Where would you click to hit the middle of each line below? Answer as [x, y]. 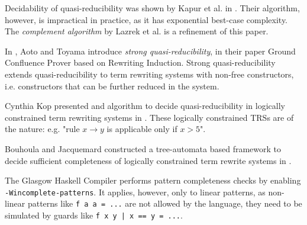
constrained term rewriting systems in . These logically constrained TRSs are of [149, 117]
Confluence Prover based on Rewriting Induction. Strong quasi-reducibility [140, 62]
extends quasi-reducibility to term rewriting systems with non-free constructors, [149, 74]
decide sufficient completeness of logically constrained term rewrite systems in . [148, 160]
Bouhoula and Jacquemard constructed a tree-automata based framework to [143, 148]
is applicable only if [142, 129]
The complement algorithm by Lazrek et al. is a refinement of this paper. [137, 31]
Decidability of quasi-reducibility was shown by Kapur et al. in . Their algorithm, [152, 8]
